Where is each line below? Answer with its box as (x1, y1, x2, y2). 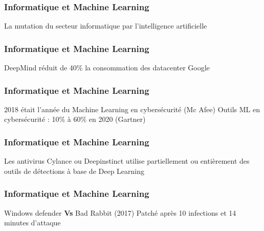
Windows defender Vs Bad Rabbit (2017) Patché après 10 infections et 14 (4, 207, 236, 218)
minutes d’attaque (4, 217, 61, 228)
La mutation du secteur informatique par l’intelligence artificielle (4, 20, 207, 31)
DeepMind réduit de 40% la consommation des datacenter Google (4, 62, 210, 73)
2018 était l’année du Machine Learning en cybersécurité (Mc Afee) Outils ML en (4, 104, 260, 114)
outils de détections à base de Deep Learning (4, 165, 145, 176)
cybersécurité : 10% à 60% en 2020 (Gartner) (4, 114, 146, 124)
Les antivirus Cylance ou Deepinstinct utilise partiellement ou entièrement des (4, 156, 250, 166)
